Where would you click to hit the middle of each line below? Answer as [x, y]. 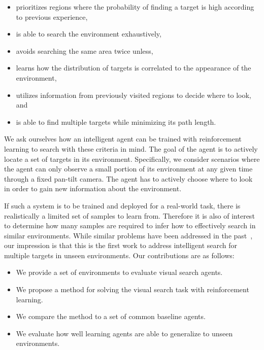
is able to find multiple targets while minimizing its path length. [116, 121]
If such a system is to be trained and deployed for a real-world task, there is [122, 205]
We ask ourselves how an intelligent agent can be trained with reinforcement [123, 139]
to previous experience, [52, 16]
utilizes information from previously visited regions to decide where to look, [134, 95]
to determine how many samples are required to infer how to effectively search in [130, 225]
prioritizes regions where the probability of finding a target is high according [135, 7]
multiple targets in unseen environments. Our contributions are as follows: [119, 255]
